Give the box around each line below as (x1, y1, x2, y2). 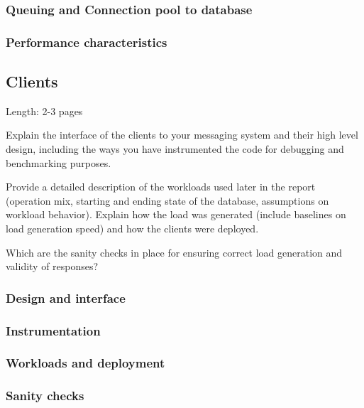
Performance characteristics (6, 33, 167, 50)
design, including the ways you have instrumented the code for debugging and (6, 141, 344, 156)
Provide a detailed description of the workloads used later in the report (6, 179, 316, 194)
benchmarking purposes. (6, 155, 111, 170)
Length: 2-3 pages (6, 103, 83, 118)
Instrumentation (6, 321, 101, 339)
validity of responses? (6, 259, 99, 274)
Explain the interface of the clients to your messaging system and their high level (6, 127, 358, 142)
